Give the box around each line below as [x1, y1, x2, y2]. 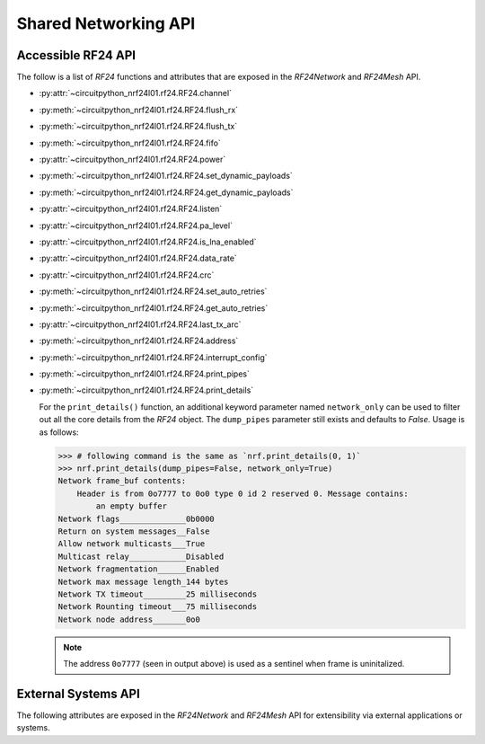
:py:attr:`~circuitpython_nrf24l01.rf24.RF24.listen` [39, 203, 223, 215]
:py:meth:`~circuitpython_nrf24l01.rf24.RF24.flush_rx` [39, 104, 238, 115]
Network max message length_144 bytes [57, 576, 229, 587]
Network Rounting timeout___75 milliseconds [57, 602, 258, 612]
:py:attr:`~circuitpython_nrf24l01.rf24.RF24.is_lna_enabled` [39, 236, 257, 247]
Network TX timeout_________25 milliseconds [57, 589, 258, 599]
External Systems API [16, 686, 141, 701]
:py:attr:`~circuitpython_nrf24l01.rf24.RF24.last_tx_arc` [39, 319, 242, 330]
